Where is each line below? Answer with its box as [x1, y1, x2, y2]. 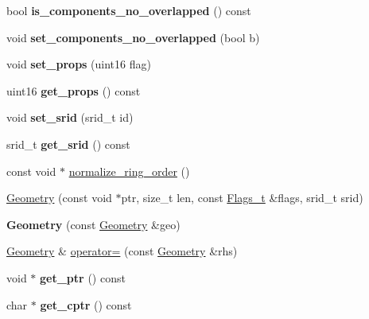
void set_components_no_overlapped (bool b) [6, 29, 260, 45]
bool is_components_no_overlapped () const [6, 2, 251, 18]
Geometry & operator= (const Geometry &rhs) [6, 243, 238, 259]
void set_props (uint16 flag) [6, 56, 151, 72]
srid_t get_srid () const [6, 135, 130, 152]
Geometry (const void [6, 189, 112, 206]
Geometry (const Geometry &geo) [6, 216, 181, 232]
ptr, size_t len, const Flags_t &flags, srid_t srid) [121, 189, 363, 206]
